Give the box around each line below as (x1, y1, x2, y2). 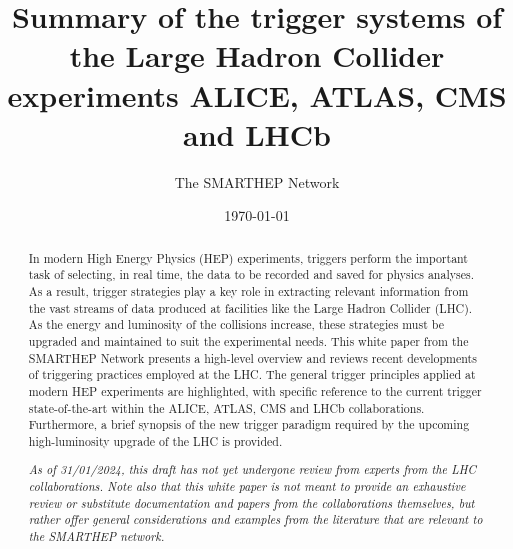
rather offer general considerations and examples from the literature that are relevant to (28, 511, 483, 528)
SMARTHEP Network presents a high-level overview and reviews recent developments (28, 349, 477, 366)
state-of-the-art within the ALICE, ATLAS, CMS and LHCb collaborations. (28, 399, 425, 416)
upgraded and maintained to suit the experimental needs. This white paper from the (28, 332, 469, 349)
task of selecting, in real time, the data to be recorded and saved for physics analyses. (28, 266, 474, 283)
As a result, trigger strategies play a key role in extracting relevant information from (28, 282, 469, 299)
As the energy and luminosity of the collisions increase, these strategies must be (28, 316, 444, 333)
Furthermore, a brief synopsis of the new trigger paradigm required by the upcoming (28, 416, 470, 433)
